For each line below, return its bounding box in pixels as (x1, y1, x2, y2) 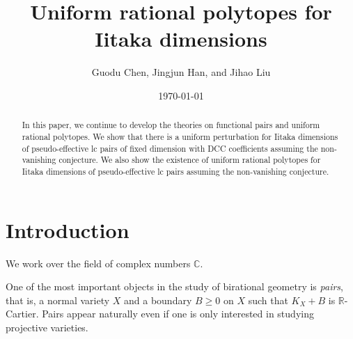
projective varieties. (6, 320, 88, 334)
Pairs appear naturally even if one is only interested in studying (42, 306, 314, 321)
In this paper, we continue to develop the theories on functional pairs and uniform (22, 119, 320, 131)
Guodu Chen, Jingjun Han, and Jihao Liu (91, 65, 271, 79)
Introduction (6, 215, 130, 244)
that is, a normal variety (6, 292, 110, 307)
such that (248, 292, 288, 307)
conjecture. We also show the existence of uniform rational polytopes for (58, 154, 321, 166)
